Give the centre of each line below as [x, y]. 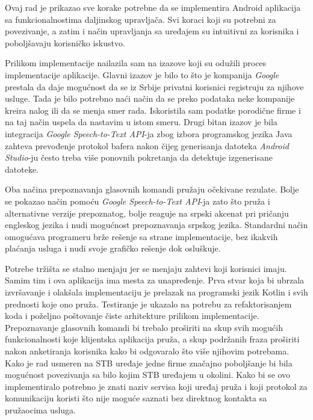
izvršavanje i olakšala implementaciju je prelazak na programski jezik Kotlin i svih [156, 292]
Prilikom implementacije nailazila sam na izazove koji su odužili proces [136, 63]
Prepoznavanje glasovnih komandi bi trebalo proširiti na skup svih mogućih [144, 327]
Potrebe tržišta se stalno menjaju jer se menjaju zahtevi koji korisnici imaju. [146, 268]
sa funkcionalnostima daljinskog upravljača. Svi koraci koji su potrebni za [141, 19]
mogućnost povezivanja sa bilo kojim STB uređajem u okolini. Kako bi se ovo [148, 375]
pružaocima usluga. [40, 410]
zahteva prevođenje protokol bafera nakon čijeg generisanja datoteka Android [147, 145]
